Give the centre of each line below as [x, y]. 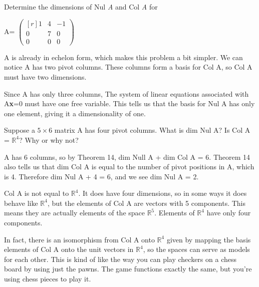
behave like [21, 203]
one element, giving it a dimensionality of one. [75, 113]
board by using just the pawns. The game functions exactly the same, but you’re [128, 269]
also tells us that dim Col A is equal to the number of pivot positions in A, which [129, 167]
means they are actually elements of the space [74, 213]
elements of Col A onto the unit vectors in [69, 249]
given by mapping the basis [209, 239]
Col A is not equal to [37, 193]
